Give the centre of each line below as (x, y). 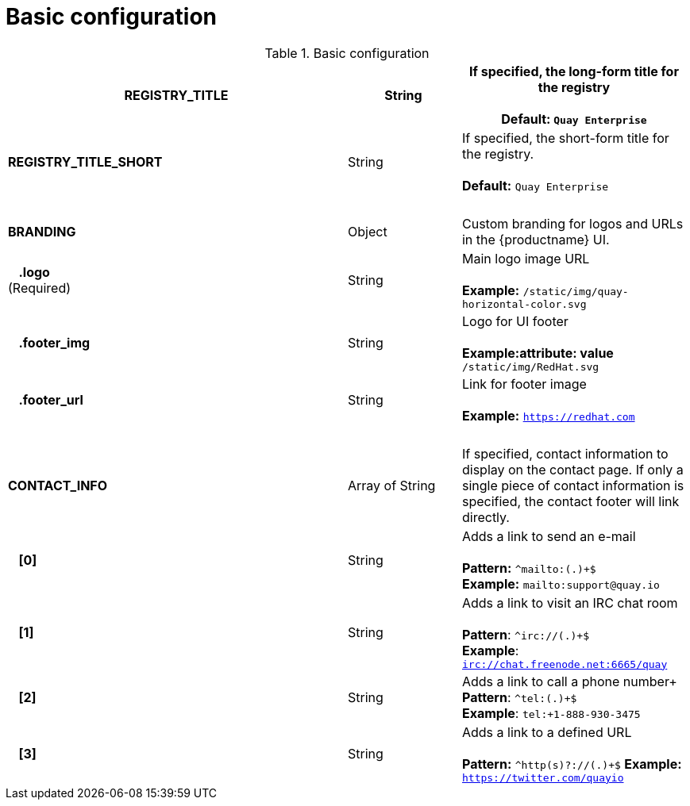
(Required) (40, 288)
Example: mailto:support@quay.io (561, 583)
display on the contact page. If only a (572, 469)
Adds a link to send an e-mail (549, 536)
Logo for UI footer (515, 321)
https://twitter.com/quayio (543, 777)
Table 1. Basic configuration (347, 53)
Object (368, 231)
